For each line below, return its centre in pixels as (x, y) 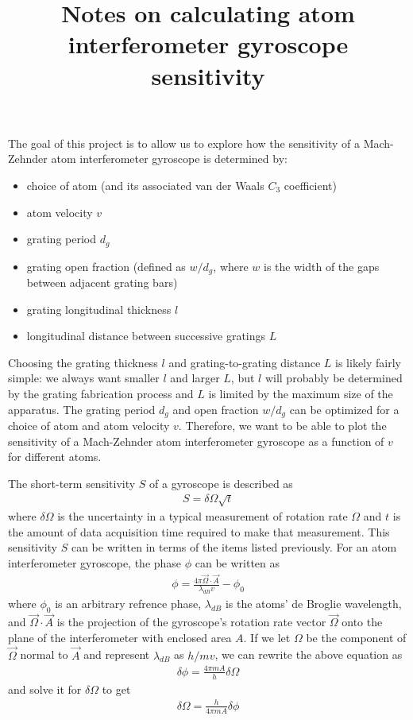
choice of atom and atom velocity (89, 426)
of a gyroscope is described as (221, 483)
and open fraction (216, 409)
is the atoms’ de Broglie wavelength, (313, 604)
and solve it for (45, 689)
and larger (195, 378)
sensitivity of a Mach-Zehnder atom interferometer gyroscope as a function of (196, 441)
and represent (117, 654)
